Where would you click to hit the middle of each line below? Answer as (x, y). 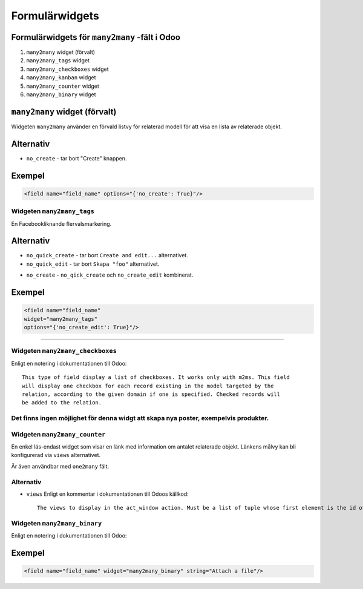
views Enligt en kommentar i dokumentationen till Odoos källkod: (107, 494)
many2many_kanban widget (61, 77)
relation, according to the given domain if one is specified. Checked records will (151, 394)
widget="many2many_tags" (61, 319)
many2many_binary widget (61, 94)
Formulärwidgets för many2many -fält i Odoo (96, 37)
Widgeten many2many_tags (53, 211)
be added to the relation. (62, 403)
